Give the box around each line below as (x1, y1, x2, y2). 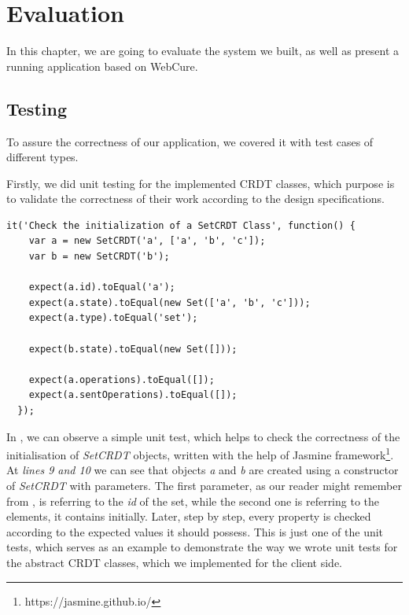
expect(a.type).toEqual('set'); (28, 312, 198, 324)
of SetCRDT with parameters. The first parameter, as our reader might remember (6, 477, 402, 494)
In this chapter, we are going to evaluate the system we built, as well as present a (6, 42, 400, 59)
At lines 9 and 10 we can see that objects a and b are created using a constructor (6, 462, 399, 478)
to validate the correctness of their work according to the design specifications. (6, 190, 385, 207)
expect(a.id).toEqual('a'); (28, 282, 175, 293)
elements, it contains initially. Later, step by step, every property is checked (6, 508, 371, 525)
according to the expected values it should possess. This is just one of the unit (6, 523, 384, 540)
